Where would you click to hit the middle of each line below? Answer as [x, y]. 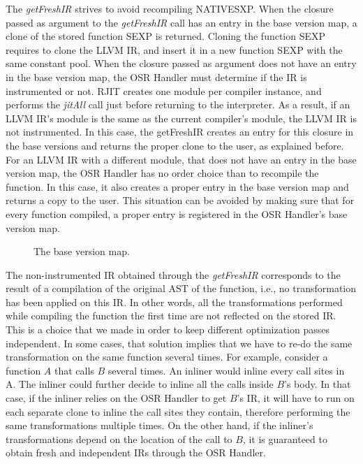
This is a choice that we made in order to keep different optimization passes [168, 329]
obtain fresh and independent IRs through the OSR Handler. [136, 452]
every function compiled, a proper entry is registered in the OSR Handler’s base [177, 213]
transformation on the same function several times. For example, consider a [167, 357]
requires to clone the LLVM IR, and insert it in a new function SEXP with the [174, 49]
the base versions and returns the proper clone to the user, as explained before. [175, 145]
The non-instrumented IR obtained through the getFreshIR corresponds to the [173, 274]
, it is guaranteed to [285, 438]
